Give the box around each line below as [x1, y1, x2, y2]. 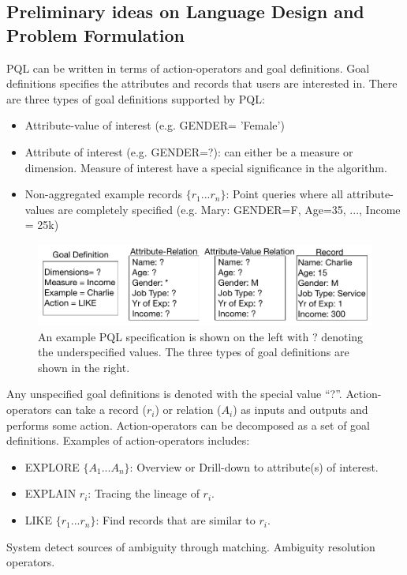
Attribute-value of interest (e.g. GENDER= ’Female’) [24, 117, 285, 133]
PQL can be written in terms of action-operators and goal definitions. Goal [6, 59, 370, 76]
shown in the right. [38, 359, 130, 375]
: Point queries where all [226, 186, 343, 202]
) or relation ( [155, 401, 222, 418]
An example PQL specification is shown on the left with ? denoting [38, 328, 364, 344]
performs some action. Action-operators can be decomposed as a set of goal [6, 416, 371, 433]
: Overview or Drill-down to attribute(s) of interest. [129, 458, 379, 475]
